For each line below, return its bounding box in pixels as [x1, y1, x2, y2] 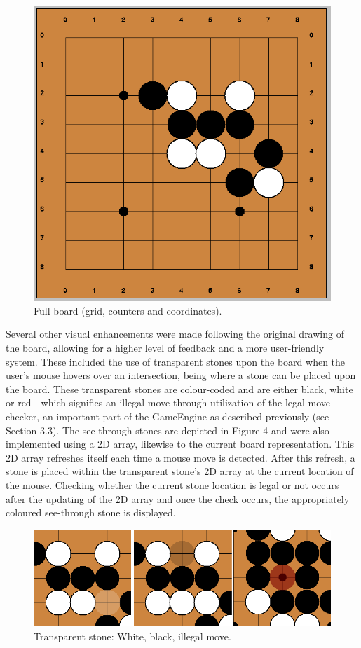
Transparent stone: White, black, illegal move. [34, 628, 231, 643]
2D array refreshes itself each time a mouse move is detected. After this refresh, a [6, 450, 355, 464]
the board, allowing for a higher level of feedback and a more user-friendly [6, 340, 325, 355]
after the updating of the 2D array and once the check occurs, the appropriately [6, 491, 350, 506]
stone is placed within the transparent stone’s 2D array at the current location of [6, 464, 354, 478]
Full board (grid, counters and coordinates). [34, 303, 222, 317]
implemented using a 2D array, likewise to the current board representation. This [6, 436, 354, 451]
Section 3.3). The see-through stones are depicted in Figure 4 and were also [6, 422, 329, 437]
